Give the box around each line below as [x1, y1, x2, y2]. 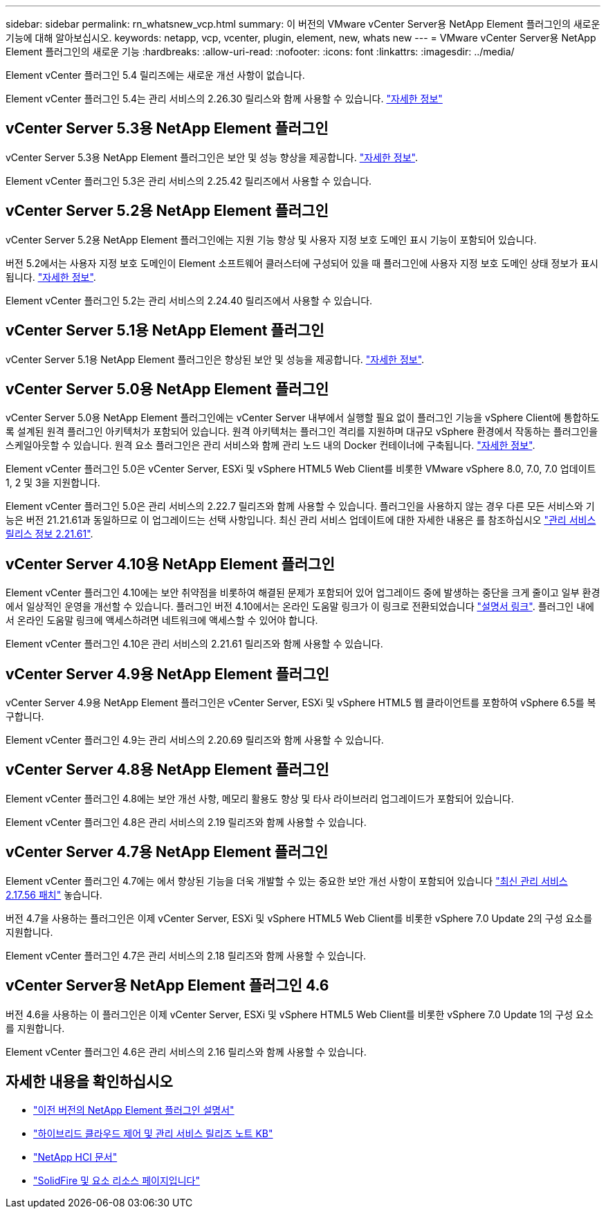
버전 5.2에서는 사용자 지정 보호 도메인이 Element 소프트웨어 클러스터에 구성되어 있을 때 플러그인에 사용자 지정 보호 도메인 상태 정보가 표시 [6, 257, 598, 269]
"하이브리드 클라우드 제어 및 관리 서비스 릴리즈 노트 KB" [33, 1128, 273, 1140]
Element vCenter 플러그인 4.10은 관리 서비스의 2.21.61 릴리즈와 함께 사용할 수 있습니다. [6, 638, 383, 650]
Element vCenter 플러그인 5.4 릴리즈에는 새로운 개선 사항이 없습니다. [6, 69, 305, 81]
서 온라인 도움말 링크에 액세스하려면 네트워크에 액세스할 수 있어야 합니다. [6, 614, 318, 627]
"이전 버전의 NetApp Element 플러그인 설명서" [33, 1104, 235, 1116]
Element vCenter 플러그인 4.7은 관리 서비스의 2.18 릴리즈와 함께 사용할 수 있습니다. [6, 949, 367, 962]
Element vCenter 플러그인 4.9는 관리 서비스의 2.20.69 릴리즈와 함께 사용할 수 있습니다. [6, 734, 384, 746]
